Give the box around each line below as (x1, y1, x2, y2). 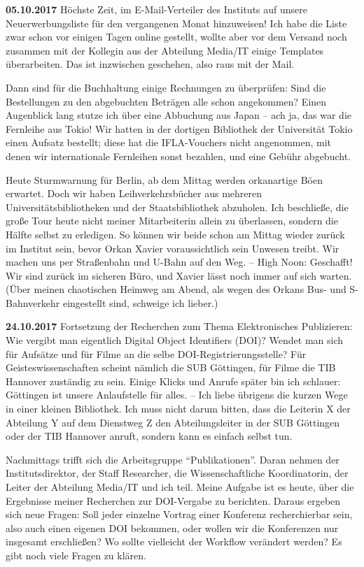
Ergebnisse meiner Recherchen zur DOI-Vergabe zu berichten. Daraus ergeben (6, 493, 341, 508)
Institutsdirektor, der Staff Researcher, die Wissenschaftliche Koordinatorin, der (6, 466, 349, 480)
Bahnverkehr (6, 295, 60, 310)
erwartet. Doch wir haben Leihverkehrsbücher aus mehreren (6, 186, 262, 201)
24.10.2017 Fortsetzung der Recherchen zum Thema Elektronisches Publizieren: (6, 319, 353, 333)
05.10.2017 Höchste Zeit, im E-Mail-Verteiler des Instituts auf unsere (6, 2, 308, 16)
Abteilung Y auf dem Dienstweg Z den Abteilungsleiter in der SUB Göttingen (6, 415, 340, 429)
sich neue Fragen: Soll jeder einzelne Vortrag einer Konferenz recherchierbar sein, (6, 507, 353, 522)
